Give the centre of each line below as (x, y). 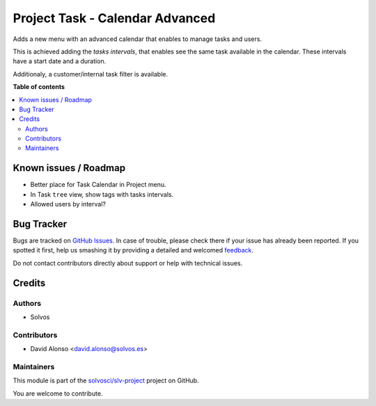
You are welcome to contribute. (58, 393)
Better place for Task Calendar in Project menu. (98, 185)
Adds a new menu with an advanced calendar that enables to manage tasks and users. (138, 39)
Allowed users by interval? (68, 204)
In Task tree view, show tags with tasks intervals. (102, 194)
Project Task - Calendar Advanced (114, 18)
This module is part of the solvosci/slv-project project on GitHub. (106, 381)
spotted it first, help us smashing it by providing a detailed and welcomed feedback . (133, 250)
